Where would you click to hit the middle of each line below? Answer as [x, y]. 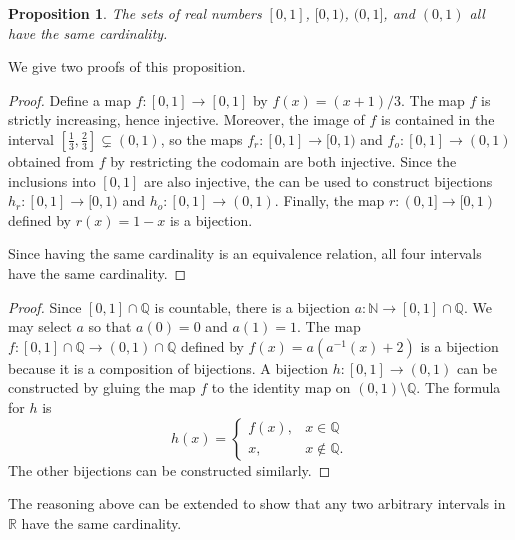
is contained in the [438, 119]
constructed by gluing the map [102, 387]
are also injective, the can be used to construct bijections [318, 180]
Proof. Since [45, 306]
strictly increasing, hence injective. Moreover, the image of [186, 119]
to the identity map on [281, 387]
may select [40, 326]
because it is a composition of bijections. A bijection [168, 367]
